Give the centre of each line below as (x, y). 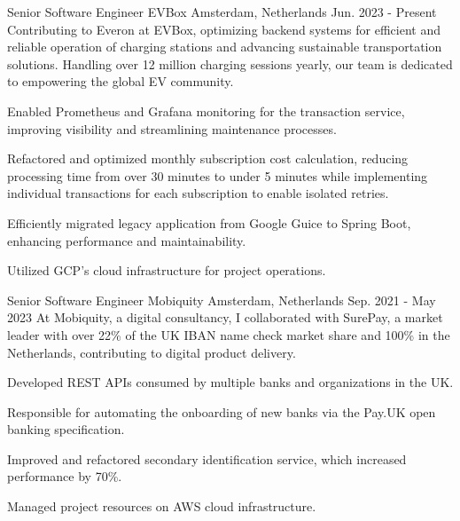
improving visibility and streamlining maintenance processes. (172, 128)
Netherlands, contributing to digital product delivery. (152, 352)
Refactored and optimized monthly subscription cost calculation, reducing (208, 158)
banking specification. (66, 429)
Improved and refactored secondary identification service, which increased (207, 458)
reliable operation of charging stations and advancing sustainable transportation (225, 47)
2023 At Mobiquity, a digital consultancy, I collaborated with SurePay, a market (225, 317)
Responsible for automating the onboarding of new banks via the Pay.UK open (222, 411)
